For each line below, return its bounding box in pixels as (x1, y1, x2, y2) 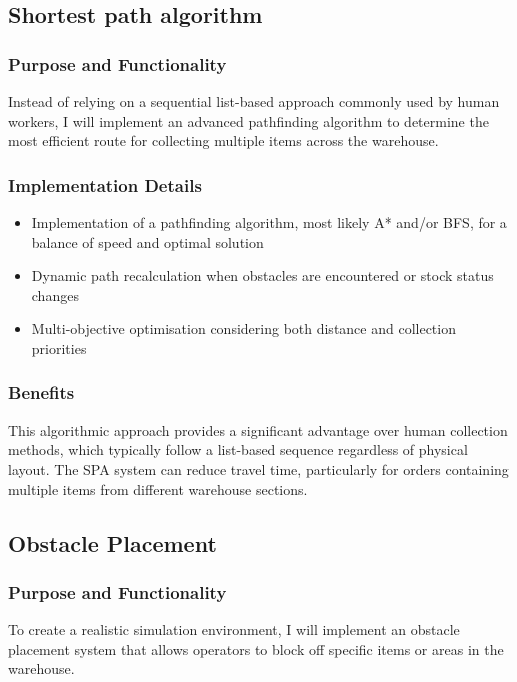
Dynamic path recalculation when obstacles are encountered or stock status (31, 265, 494, 286)
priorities (31, 337, 87, 358)
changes (31, 284, 79, 305)
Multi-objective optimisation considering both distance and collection (31, 318, 456, 339)
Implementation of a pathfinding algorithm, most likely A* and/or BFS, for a (31, 212, 507, 232)
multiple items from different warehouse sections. (8, 478, 308, 499)
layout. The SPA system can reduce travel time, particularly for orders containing (8, 458, 509, 479)
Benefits (8, 380, 75, 405)
